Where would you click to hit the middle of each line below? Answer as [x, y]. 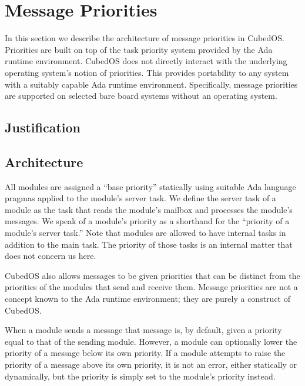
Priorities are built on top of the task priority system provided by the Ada [139, 49]
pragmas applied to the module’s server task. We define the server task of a [140, 198]
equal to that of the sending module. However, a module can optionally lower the [151, 341]
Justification [43, 127]
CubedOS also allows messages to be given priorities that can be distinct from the [152, 275]
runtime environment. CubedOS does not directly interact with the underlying [146, 61]
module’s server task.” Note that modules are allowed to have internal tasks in [145, 233]
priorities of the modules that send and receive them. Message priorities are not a [151, 287]
